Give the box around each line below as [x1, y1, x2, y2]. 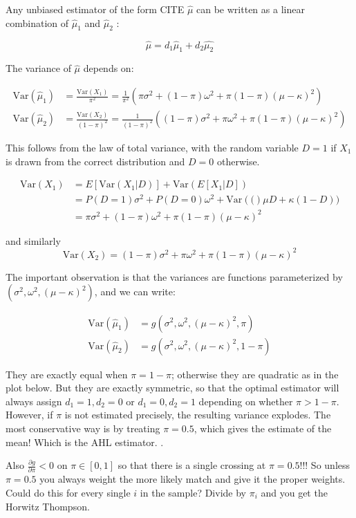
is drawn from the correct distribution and [6, 154, 185, 168]
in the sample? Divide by [140, 485, 246, 500]
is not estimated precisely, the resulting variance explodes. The [64, 407, 331, 422]
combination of [6, 15, 69, 30]
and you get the [261, 485, 328, 500]
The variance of [6, 61, 71, 75]
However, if [6, 407, 53, 422]
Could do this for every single [6, 485, 131, 500]
